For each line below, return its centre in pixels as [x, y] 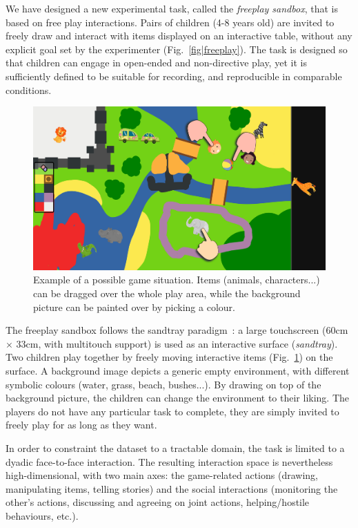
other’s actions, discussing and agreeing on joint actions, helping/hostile [158, 502]
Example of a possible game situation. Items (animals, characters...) [177, 280]
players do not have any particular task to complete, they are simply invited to [172, 411]
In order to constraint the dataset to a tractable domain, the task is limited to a [175, 447]
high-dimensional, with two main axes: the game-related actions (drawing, [162, 475]
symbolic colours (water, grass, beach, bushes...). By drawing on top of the [163, 384]
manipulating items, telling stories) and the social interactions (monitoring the [172, 488]
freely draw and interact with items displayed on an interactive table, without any [179, 36]
